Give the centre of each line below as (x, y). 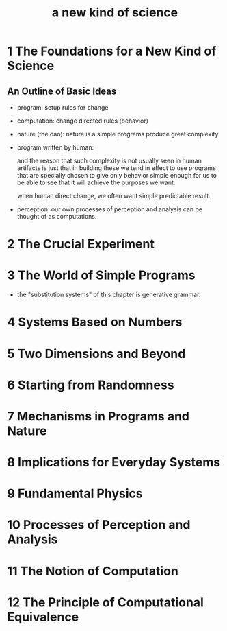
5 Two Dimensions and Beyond (96, 354)
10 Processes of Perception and (99, 525)
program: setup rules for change (63, 107)
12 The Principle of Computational (105, 602)
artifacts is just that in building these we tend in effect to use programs (117, 168)
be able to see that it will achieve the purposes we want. (96, 182)
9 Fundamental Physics (75, 493)
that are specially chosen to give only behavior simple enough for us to (117, 175)
